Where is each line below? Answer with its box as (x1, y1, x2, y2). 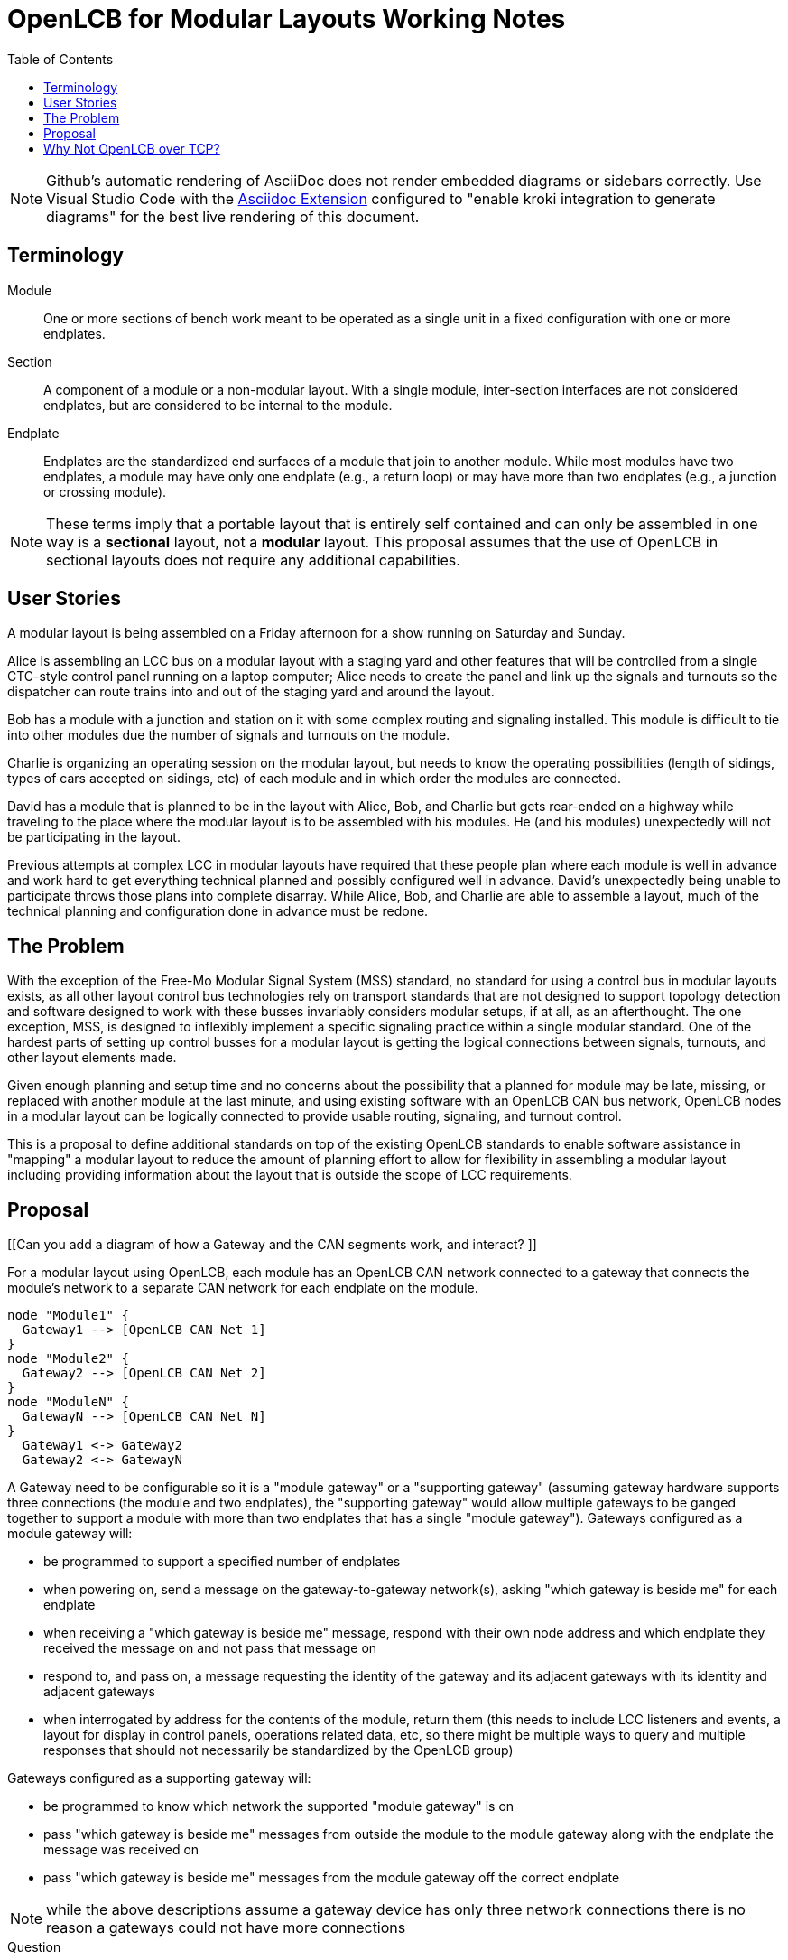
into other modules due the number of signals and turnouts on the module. (7, 727, 450, 743)
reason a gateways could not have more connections (46, 1918, 406, 1937)
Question (7, 1939, 61, 1955)
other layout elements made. (7, 1050, 177, 1066)
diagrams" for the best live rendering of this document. (46, 207, 420, 226)
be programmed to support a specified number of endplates (43, 1554, 401, 1570)
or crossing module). (43, 483, 167, 499)
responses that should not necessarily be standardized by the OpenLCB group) (43, 1742, 514, 1759)
